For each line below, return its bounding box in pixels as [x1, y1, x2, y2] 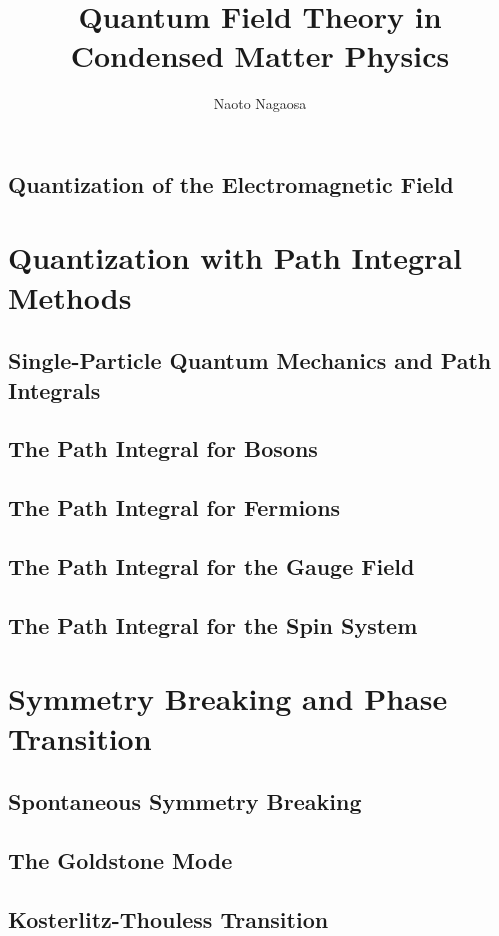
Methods [8, 276, 132, 317]
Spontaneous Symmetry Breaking [8, 786, 362, 817]
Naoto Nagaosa [213, 93, 307, 114]
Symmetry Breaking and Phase [8, 678, 448, 719]
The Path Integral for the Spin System [8, 609, 418, 640]
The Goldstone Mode [8, 844, 233, 875]
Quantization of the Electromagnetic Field [8, 168, 454, 199]
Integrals [8, 374, 101, 405]
